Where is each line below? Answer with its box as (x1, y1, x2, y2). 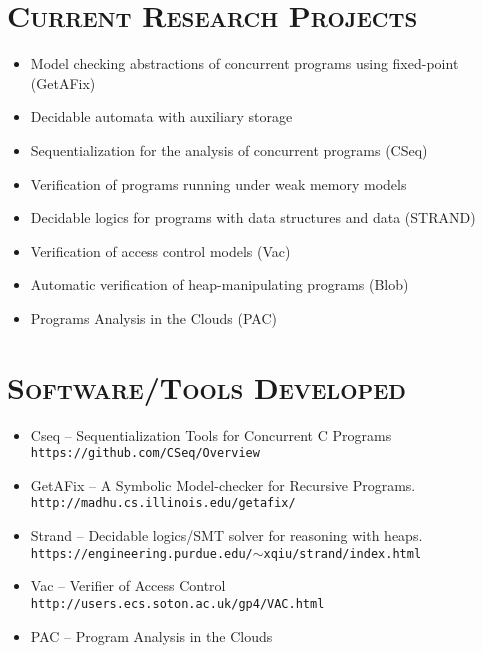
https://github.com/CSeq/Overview (30, 446, 260, 461)
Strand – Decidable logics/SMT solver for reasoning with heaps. (30, 525, 423, 546)
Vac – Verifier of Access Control (30, 575, 226, 596)
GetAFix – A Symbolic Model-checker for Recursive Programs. (30, 474, 416, 495)
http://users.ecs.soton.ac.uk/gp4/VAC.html (30, 596, 325, 611)
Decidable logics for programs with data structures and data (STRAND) (30, 207, 476, 228)
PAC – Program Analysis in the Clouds (30, 625, 273, 646)
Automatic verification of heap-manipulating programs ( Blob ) (30, 274, 409, 295)
